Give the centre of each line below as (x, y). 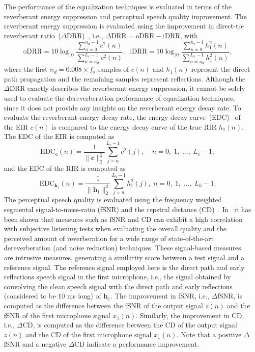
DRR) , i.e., (85, 35)
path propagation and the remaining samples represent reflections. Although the (125, 78)
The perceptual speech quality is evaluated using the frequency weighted (113, 200)
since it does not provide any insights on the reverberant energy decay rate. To (123, 107)
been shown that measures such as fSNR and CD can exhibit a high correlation (123, 219)
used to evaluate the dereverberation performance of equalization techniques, (120, 98)
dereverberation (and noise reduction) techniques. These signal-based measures (123, 248)
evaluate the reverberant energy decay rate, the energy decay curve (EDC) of (122, 117)
